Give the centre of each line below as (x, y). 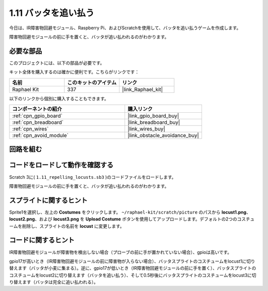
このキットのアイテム (92, 82)
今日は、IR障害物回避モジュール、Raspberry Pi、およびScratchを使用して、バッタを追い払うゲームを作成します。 (125, 28)
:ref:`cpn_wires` (31, 129)
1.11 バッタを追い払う (52, 13)
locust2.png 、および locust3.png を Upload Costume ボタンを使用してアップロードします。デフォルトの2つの (123, 219)
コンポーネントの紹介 (37, 109)
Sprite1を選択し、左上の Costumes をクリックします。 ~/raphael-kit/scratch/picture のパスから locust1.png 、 (130, 212)
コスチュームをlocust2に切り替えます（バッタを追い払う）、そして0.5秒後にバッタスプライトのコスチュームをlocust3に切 (133, 275)
